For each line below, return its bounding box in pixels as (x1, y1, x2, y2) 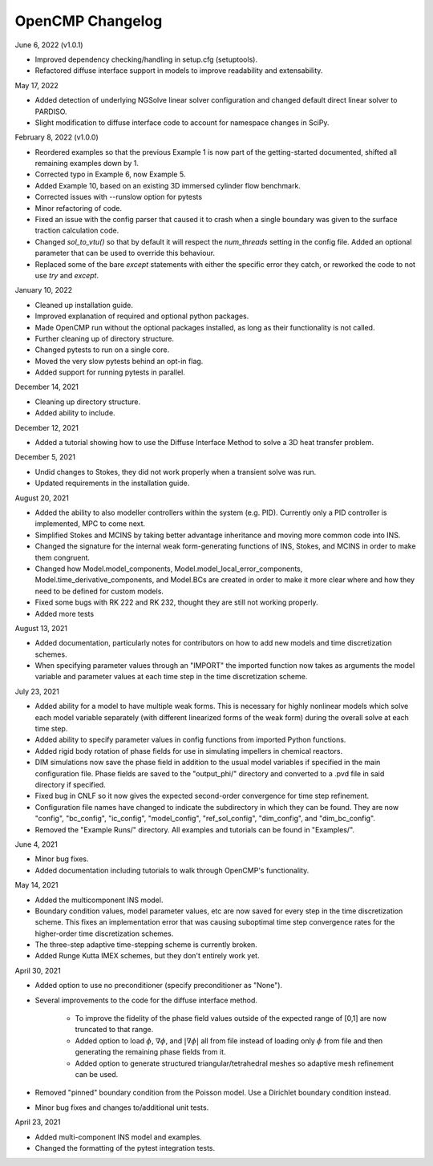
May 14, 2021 (14, 881, 59, 890)
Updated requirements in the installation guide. (34, 478, 190, 488)
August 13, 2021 (14, 623, 68, 633)
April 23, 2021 (14, 1117, 61, 1127)
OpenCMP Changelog (14, 12, 163, 30)
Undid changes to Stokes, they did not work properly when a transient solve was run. (34, 467, 317, 476)
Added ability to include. (34, 408, 115, 418)
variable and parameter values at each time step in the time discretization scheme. (34, 672, 308, 682)
